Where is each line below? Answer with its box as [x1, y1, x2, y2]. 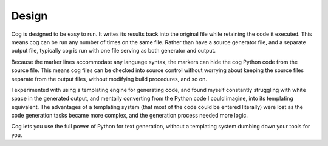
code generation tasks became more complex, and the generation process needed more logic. [11, 112, 248, 119]
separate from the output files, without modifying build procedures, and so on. [11, 75, 208, 82]
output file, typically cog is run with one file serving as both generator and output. [11, 47, 216, 55]
